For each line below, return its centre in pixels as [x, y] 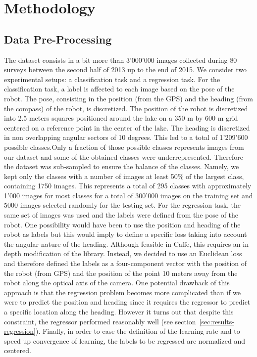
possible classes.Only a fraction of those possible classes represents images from [124, 147]
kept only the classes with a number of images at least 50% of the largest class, [124, 176]
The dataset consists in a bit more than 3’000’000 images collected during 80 [121, 60]
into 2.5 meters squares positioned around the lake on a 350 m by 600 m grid [121, 118]
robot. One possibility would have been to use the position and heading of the [122, 224]
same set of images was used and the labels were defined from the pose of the [121, 215]
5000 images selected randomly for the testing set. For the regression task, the [123, 205]
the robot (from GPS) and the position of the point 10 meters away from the [121, 273]
